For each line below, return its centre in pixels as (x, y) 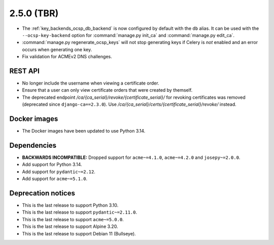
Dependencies (33, 145)
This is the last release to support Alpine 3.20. (70, 227)
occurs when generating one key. (57, 49)
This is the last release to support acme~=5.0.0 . (73, 219)
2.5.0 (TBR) (34, 13)
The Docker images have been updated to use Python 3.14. (84, 131)
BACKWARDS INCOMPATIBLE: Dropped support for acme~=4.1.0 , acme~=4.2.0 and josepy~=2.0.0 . (131, 157)
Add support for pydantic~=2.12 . (59, 172)
